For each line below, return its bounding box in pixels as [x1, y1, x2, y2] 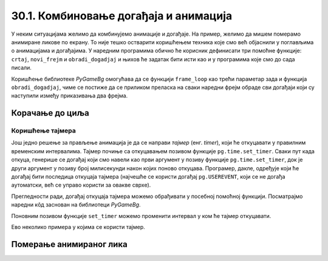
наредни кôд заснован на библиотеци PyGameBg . [11, 201, 141, 208]
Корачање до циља [11, 108, 89, 118]
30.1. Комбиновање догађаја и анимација [11, 9, 233, 22]
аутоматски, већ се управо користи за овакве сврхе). [11, 182, 151, 189]
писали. [11, 64, 32, 71]
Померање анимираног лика [11, 239, 128, 249]
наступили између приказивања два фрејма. [11, 92, 128, 99]
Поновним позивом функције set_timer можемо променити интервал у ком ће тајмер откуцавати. [11, 212, 272, 219]
